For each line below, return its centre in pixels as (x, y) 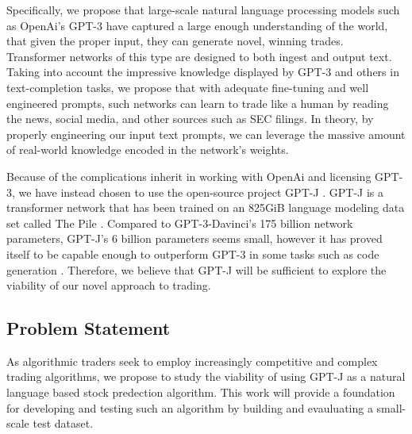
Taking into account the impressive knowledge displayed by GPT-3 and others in (203, 72)
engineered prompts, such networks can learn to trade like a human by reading (198, 103)
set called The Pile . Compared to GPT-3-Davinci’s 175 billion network (180, 223)
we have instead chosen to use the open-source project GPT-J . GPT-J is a (201, 192)
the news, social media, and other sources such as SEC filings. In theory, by (190, 119)
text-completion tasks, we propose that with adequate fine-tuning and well (188, 87)
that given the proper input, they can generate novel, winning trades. (175, 41)
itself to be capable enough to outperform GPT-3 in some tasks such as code (193, 253)
